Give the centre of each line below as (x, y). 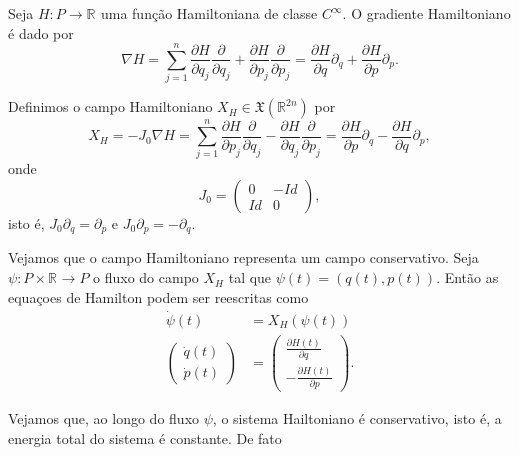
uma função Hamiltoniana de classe (209, 13)
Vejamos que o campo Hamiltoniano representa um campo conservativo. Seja (243, 257)
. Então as (467, 277)
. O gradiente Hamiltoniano (426, 13)
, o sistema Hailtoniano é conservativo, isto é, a (357, 418)
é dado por (41, 32)
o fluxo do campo (146, 277)
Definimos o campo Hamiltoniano (110, 106)
